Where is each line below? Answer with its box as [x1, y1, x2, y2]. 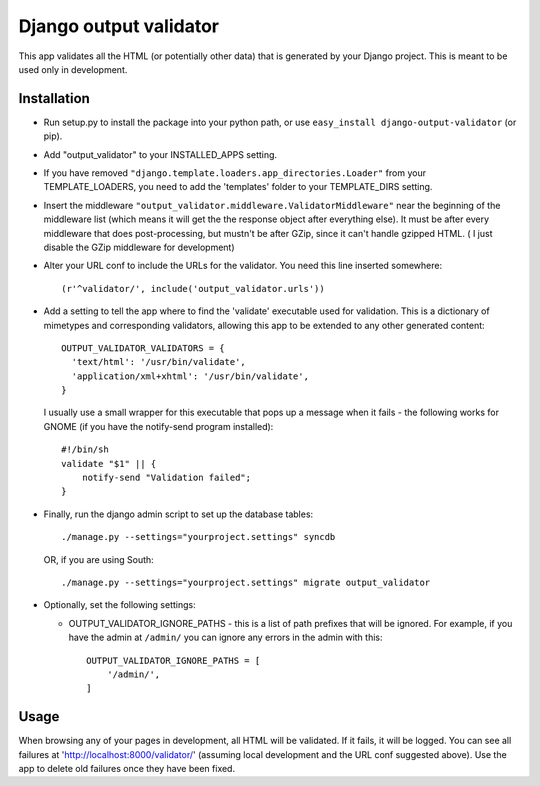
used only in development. [18, 63, 128, 75]
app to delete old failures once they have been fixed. [18, 763, 235, 775]
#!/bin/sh [61, 444, 109, 455]
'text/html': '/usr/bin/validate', [71, 356, 247, 368]
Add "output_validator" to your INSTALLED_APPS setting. [43, 148, 278, 160]
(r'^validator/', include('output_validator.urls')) [61, 283, 325, 294]
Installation [18, 90, 90, 107]
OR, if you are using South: [43, 553, 154, 565]
